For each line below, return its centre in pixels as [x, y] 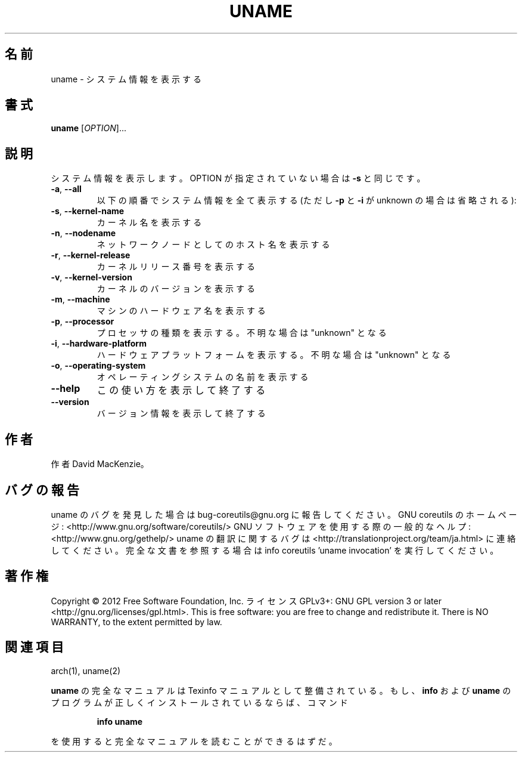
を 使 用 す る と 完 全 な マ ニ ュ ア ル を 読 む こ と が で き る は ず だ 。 [194, 741]
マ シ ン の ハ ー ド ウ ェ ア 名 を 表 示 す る [181, 311]
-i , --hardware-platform [99, 344]
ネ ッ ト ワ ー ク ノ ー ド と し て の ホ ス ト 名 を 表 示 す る [213, 245]
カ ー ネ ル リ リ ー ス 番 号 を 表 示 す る [176, 267]
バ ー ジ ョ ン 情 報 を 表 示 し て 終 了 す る [181, 413]
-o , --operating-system [98, 366]
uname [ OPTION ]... [89, 128]
